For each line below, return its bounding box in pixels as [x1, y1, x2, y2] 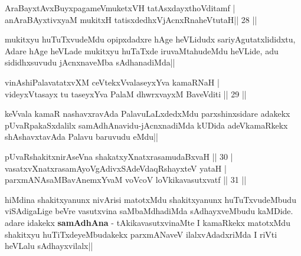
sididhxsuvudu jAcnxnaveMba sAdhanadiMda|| [5, 56, 175, 68]
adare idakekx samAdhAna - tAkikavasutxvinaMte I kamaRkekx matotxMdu [5, 216, 290, 228]
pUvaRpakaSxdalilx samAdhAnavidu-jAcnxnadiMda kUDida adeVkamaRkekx [5, 119, 288, 131]
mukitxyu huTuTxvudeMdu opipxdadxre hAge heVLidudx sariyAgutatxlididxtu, [5, 33, 296, 45]
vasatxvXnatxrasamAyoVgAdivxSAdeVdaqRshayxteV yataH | [5, 162, 227, 174]
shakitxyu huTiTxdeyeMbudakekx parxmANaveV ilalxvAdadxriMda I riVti [5, 228, 277, 240]
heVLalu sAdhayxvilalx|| [5, 239, 93, 252]
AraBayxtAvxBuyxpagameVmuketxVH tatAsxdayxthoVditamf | [5, 2, 235, 14]
